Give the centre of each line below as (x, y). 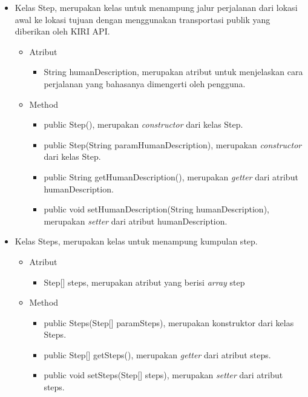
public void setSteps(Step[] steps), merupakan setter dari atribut (163, 375)
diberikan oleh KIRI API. (62, 31)
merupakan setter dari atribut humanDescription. (136, 221)
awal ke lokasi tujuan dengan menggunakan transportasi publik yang (143, 19)
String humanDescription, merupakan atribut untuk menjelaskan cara (173, 72)
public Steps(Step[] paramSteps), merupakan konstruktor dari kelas (169, 322)
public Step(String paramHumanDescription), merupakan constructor (173, 144)
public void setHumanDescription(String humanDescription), (156, 209)
